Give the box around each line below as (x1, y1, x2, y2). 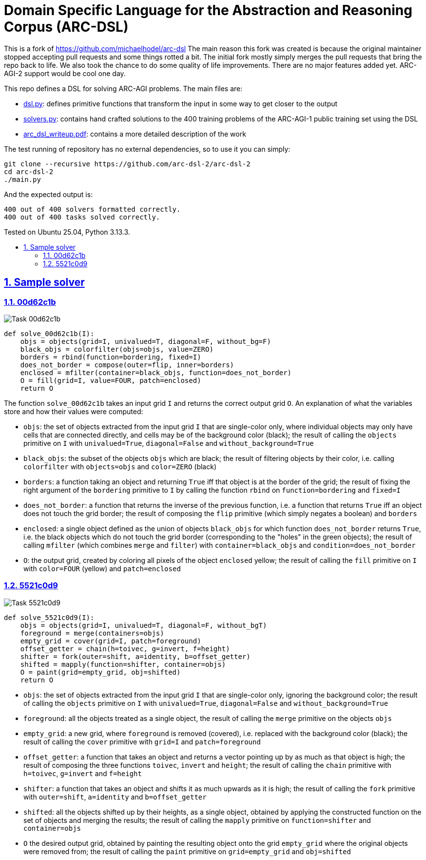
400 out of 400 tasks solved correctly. (4, 213, 160, 221)
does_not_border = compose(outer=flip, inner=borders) (20, 360, 234, 369)
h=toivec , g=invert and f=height (23, 769, 142, 778)
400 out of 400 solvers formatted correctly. (4, 205, 181, 213)
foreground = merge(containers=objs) (20, 629, 164, 637)
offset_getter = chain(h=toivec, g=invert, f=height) (20, 644, 230, 653)
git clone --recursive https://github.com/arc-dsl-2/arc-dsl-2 (4, 160, 251, 168)
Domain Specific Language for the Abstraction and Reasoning (4, 2, 412, 19)
